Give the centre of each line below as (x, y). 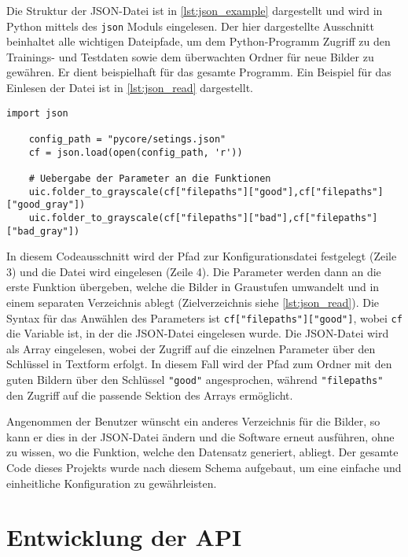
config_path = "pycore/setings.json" (127, 139)
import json (37, 113)
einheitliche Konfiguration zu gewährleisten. (112, 483)
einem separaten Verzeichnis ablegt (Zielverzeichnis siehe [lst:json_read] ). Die (193, 302)
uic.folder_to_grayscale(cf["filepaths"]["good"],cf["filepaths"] (206, 192)
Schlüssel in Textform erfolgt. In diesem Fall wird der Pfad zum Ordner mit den (199, 364)
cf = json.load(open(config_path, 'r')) (136, 152)
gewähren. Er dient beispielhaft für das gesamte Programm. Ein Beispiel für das (199, 72)
